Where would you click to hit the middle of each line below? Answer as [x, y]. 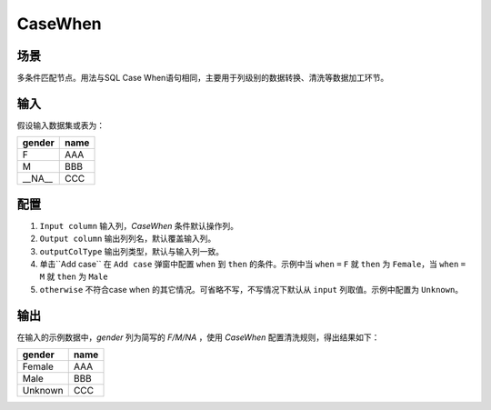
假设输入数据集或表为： [60, 125]
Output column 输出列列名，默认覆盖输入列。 [128, 239]
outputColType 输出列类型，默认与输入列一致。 [132, 251]
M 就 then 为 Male [74, 276]
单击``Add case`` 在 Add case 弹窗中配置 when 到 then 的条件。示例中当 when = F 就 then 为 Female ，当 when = [253, 265]
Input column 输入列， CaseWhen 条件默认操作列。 [139, 225]
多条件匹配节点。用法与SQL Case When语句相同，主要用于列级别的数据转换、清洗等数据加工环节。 [203, 78]
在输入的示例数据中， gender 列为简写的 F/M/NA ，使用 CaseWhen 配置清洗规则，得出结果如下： [198, 337]
